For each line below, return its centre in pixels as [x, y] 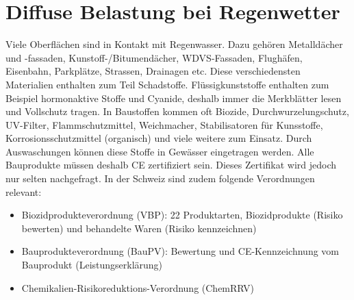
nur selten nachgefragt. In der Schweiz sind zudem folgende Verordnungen [160, 178]
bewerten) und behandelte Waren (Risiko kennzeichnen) [139, 228]
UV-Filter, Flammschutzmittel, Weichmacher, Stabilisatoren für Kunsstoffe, [164, 124]
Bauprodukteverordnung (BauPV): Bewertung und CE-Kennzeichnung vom [180, 251]
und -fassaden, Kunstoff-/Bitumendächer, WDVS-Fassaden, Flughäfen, [154, 57]
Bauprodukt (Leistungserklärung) [92, 265]
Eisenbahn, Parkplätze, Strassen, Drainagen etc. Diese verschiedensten [153, 71]
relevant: [24, 191]
